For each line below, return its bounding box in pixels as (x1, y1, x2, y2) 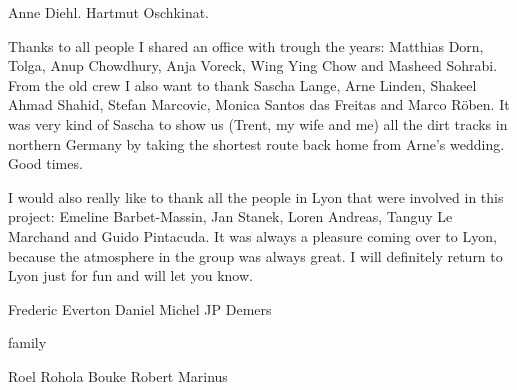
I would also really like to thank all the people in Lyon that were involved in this (8, 186, 504, 207)
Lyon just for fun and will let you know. (8, 265, 253, 286)
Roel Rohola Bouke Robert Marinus (8, 365, 228, 386)
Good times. (8, 153, 83, 174)
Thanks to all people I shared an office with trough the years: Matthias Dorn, (8, 35, 484, 56)
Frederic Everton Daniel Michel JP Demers (8, 298, 272, 319)
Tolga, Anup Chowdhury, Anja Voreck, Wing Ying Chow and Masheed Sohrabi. (8, 55, 498, 76)
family (8, 332, 47, 353)
